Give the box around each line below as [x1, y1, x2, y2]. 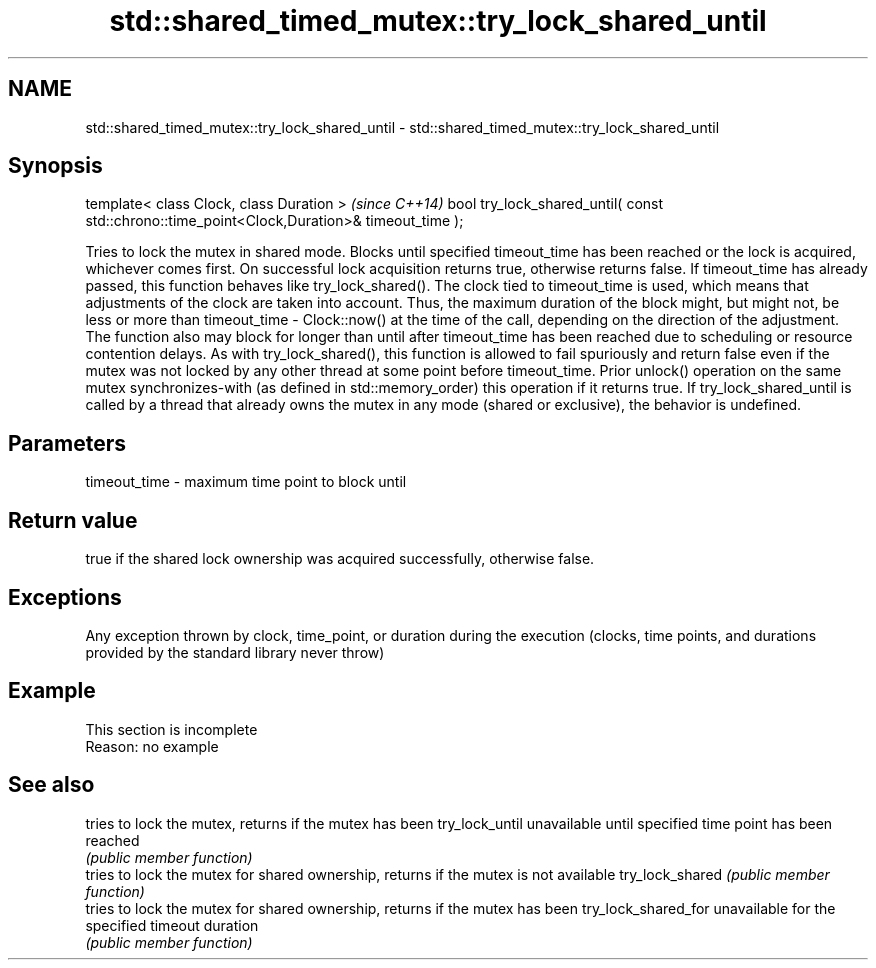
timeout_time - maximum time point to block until [85, 473, 407, 491]
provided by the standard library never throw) [85, 643, 385, 661]
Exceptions [8, 584, 122, 610]
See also [8, 772, 95, 798]
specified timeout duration [85, 916, 259, 934]
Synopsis [8, 153, 103, 179]
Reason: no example [85, 737, 219, 755]
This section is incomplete [85, 720, 258, 738]
